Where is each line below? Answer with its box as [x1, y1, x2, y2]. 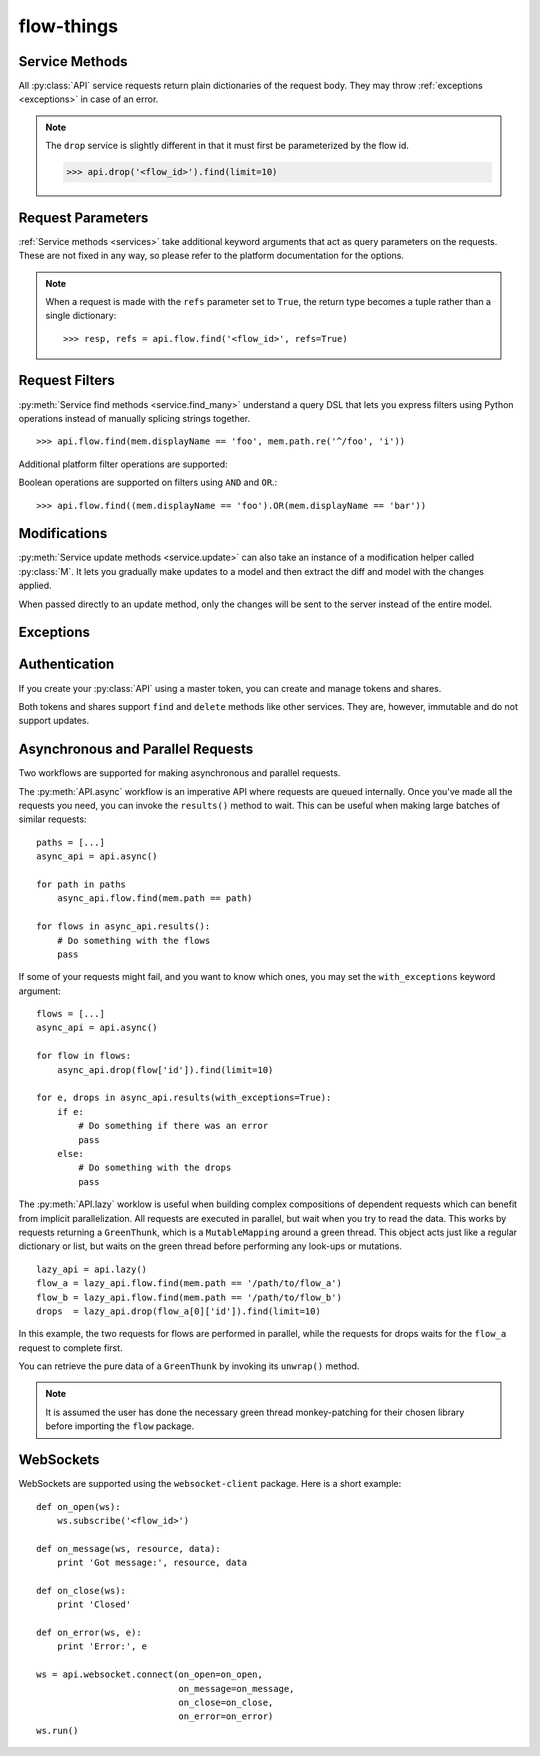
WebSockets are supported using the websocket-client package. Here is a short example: [18, 1478, 402, 1490]
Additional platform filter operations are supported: [18, 458, 229, 470]
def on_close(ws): [36, 1585, 127, 1596]
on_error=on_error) [178, 1711, 274, 1722]
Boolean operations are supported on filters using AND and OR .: [18, 476, 278, 489]
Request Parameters [18, 209, 149, 226]
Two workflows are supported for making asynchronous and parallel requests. [18, 767, 341, 779]
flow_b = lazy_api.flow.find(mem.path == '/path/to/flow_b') [36, 1291, 342, 1303]
